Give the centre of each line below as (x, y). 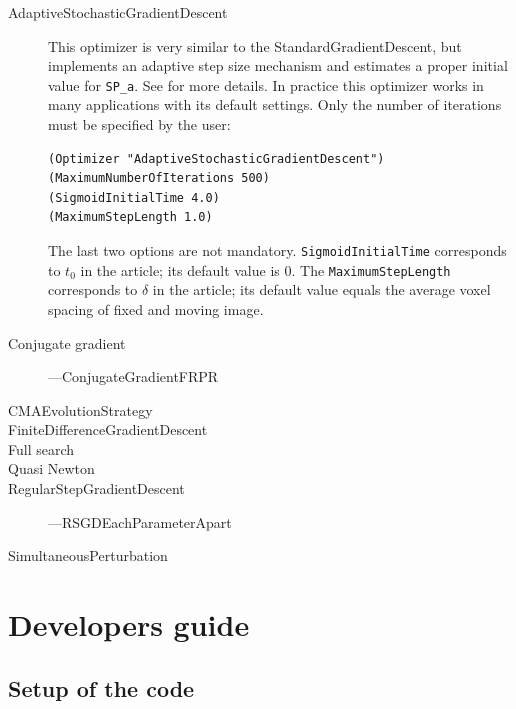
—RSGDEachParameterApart (140, 521)
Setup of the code (101, 687)
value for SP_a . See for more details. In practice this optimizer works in (266, 84)
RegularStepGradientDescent (96, 488)
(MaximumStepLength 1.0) (130, 217)
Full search (41, 448)
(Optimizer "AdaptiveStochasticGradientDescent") (216, 158)
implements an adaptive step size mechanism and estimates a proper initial (278, 65)
